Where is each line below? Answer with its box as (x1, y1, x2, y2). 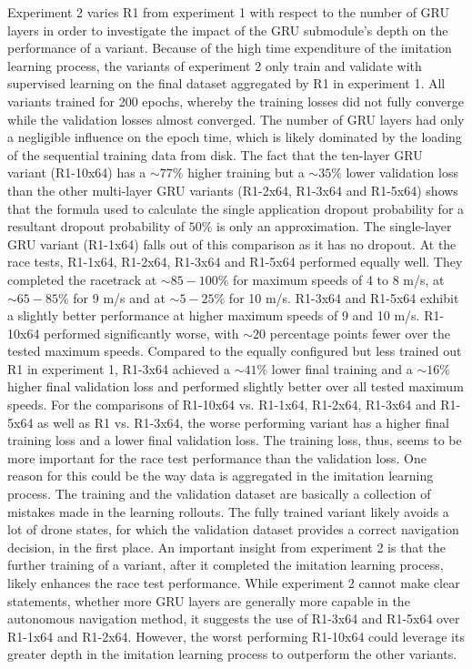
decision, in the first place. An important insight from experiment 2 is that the (7, 537, 446, 556)
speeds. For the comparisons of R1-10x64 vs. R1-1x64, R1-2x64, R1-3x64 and (7, 395, 437, 414)
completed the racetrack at (7, 269, 157, 289)
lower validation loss (346, 163, 458, 182)
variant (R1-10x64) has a (7, 163, 146, 182)
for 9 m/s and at (73, 288, 166, 307)
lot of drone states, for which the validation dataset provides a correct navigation (7, 520, 459, 539)
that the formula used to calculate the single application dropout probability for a (7, 198, 465, 218)
